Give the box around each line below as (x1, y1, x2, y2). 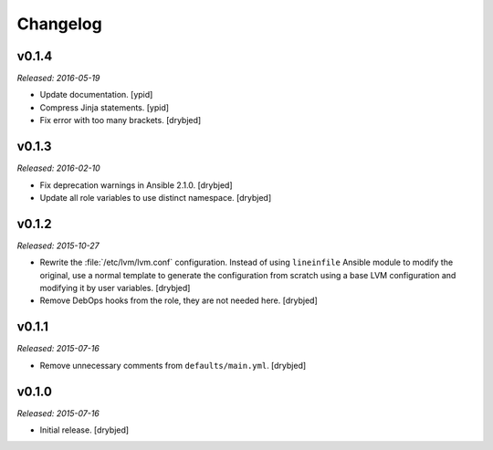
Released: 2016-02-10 (16, 162, 100, 173)
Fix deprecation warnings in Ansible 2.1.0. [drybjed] (39, 179, 233, 191)
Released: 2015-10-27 (16, 240, 100, 251)
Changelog (16, 14, 102, 34)
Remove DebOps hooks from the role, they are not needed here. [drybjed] (39, 295, 319, 306)
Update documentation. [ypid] (39, 89, 153, 100)
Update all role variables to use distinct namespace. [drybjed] (39, 192, 272, 203)
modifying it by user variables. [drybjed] (39, 283, 191, 293)
